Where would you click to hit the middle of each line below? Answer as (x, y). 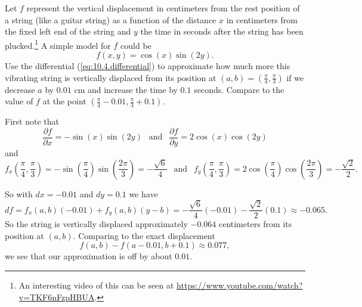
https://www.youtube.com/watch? (240, 285)
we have (143, 193)
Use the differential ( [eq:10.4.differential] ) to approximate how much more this (148, 66)
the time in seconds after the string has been (222, 31)
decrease (20, 89)
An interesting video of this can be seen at (96, 285)
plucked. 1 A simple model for (58, 44)
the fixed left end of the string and (68, 31)
